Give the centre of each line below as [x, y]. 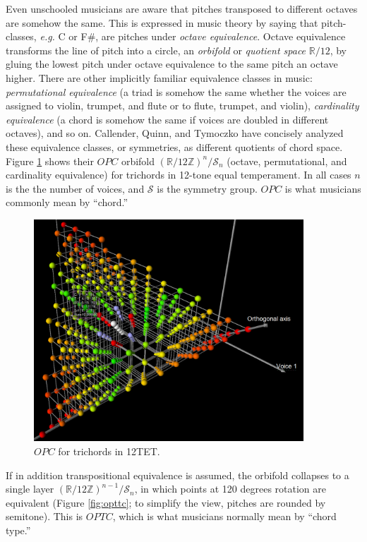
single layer [30, 489]
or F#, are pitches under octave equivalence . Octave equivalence [207, 36]
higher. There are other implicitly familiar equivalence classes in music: [159, 77]
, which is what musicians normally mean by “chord [224, 516]
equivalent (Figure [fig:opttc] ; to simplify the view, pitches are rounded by [166, 502]
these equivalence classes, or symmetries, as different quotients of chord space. [174, 146]
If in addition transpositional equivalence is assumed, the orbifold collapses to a [178, 475]
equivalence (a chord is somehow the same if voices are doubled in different [167, 119]
